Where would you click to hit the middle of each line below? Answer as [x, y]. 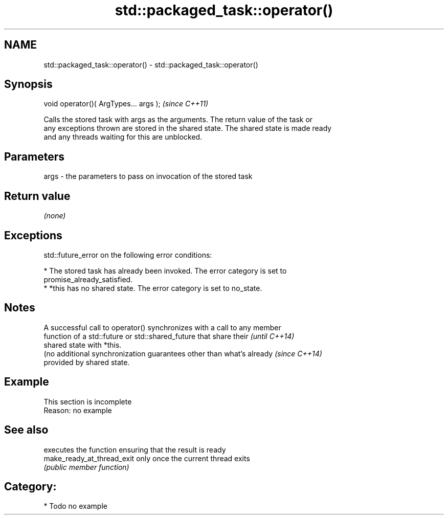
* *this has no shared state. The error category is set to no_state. [153, 288]
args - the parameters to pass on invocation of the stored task [148, 176]
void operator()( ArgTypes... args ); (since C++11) [126, 104]
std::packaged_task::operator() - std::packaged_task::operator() [151, 64]
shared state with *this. [83, 345]
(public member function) [86, 467]
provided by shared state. [87, 362]
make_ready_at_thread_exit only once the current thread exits [147, 458]
